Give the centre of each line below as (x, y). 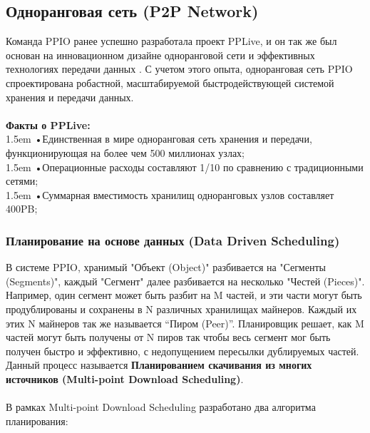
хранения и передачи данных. (70, 97)
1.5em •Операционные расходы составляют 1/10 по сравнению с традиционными (185, 167)
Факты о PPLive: (48, 124)
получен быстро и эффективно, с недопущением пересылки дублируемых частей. (183, 351)
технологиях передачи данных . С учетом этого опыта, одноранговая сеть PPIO (179, 69)
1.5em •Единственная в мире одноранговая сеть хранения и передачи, (159, 139)
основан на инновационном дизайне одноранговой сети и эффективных (160, 55)
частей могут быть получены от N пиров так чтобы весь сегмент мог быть (168, 337)
